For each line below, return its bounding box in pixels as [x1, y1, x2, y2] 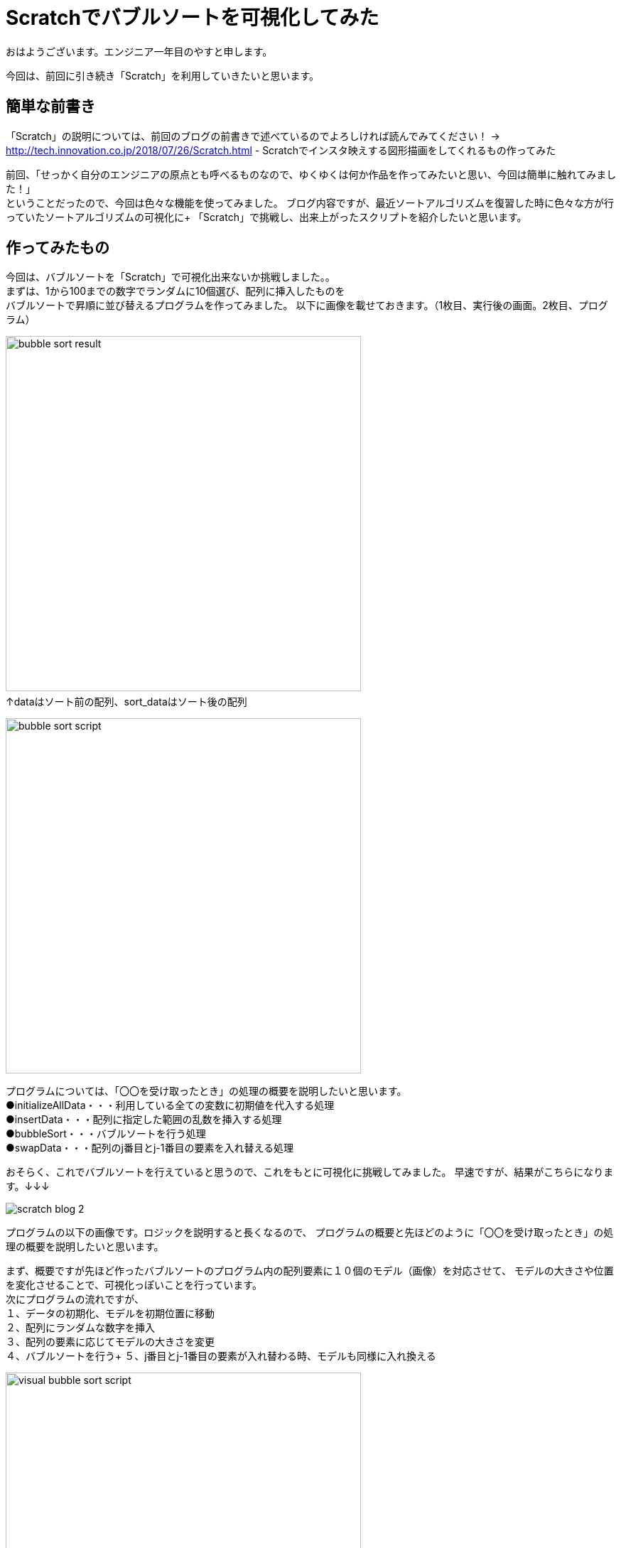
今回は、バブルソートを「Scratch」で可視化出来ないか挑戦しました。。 [6, 271, 335, 283]
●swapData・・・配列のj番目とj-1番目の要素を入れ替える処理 [6, 1142, 294, 1154]
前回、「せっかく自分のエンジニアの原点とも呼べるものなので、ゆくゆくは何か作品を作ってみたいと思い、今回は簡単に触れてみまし [6, 168, 617, 180]
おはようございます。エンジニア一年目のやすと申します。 [6, 45, 273, 58]
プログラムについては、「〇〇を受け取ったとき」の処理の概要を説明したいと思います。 [6, 1085, 407, 1098]
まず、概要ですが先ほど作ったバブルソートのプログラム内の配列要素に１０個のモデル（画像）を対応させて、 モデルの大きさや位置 [6, 1265, 614, 1277]
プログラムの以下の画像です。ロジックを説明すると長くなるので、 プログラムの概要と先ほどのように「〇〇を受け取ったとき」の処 [6, 1226, 614, 1239]
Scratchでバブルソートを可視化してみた [6, 6, 379, 30]
